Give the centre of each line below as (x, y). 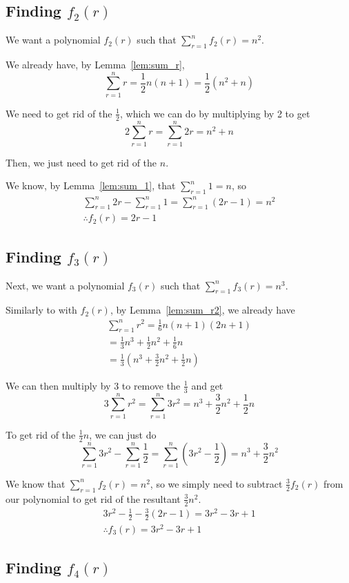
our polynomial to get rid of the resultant (93, 498)
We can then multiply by (58, 385)
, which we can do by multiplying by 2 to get (215, 113)
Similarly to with (41, 310)
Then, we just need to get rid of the (81, 162)
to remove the (151, 385)
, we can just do (123, 434)
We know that (36, 483)
